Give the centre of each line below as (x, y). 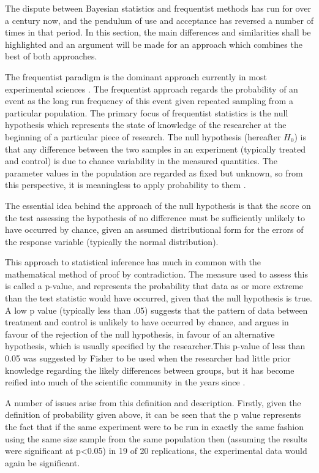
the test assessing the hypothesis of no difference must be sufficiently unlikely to (155, 217)
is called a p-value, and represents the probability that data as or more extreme (154, 286)
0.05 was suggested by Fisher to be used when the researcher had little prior (148, 358)
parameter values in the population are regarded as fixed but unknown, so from (154, 172)
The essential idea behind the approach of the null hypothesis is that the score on (158, 205)
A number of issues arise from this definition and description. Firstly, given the (153, 402)
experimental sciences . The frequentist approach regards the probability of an (152, 89)
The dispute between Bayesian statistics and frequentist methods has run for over (158, 8)
